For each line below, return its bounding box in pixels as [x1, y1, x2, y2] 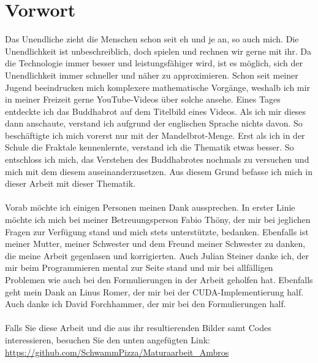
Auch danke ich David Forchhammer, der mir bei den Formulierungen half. [5, 297, 286, 310]
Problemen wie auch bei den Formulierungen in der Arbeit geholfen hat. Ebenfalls [5, 273, 313, 286]
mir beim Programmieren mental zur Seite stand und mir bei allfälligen [5, 261, 273, 274]
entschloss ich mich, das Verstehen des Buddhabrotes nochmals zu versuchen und [5, 153, 309, 166]
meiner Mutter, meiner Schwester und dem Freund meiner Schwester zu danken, [5, 237, 306, 250]
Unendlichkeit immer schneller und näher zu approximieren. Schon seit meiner [5, 68, 298, 81]
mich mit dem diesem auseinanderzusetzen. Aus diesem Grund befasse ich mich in [5, 165, 312, 178]
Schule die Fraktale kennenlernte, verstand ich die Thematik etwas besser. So [5, 141, 294, 154]
